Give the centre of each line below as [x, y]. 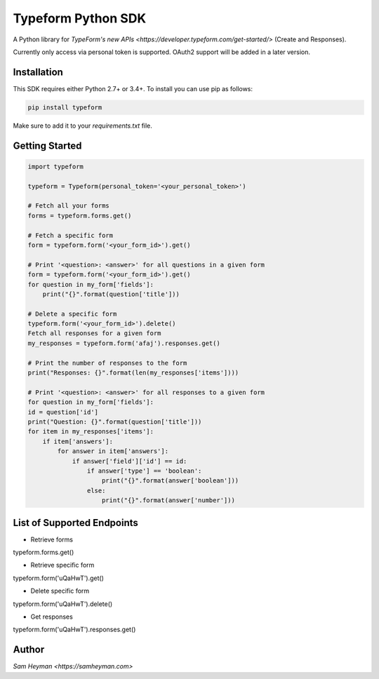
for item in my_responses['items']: [91, 432]
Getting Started [47, 146]
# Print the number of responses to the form [107, 363]
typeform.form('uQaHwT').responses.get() [74, 630]
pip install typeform [65, 107]
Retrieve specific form [62, 565]
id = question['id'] [63, 412]
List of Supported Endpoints [75, 523]
